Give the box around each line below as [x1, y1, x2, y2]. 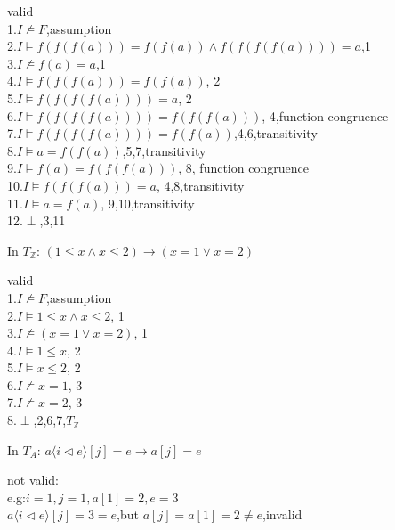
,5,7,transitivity [122, 141, 206, 159]
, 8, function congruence [178, 159, 309, 177]
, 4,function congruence [262, 106, 389, 125]
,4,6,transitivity [233, 124, 318, 143]
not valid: [7, 470, 59, 489]
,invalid [262, 505, 302, 524]
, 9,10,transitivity [101, 193, 195, 212]
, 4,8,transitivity [156, 175, 245, 194]
